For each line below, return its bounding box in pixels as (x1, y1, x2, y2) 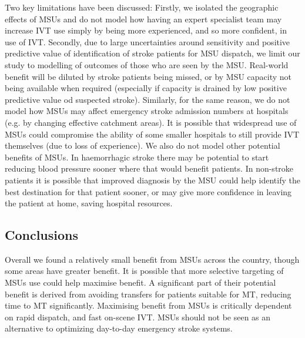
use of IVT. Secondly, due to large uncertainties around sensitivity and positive (5, 35, 290, 48)
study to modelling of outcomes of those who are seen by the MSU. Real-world (5, 58, 289, 71)
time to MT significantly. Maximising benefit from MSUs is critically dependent (5, 299, 292, 312)
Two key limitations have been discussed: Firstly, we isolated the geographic (5, 1, 279, 13)
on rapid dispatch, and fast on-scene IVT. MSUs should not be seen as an (5, 310, 271, 323)
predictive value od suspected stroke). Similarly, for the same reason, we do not (5, 93, 290, 105)
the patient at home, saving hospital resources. (5, 197, 173, 209)
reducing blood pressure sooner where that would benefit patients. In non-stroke (5, 162, 294, 175)
